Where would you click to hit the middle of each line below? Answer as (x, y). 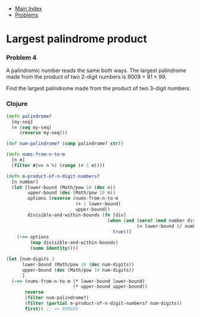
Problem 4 (21, 58)
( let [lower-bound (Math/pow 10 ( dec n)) (64, 187)
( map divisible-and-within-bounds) (74, 243)
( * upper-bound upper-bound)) (110, 287)
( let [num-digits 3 (30, 259)
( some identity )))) (54, 248)
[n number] (25, 182)
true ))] (122, 232)
